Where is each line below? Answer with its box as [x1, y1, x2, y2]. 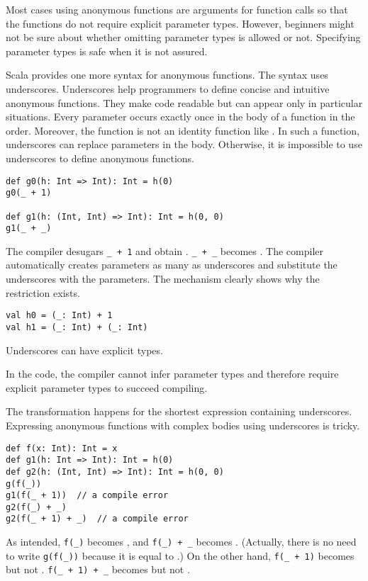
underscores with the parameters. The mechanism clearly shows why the [6, 271, 320, 286]
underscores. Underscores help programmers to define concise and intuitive [6, 81, 330, 96]
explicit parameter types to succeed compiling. [6, 380, 208, 395]
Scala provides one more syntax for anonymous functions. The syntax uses [6, 67, 328, 82]
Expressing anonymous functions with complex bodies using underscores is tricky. [6, 417, 360, 432]
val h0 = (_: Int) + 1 [6, 310, 113, 321]
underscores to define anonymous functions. [6, 150, 195, 165]
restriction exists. [6, 285, 80, 300]
